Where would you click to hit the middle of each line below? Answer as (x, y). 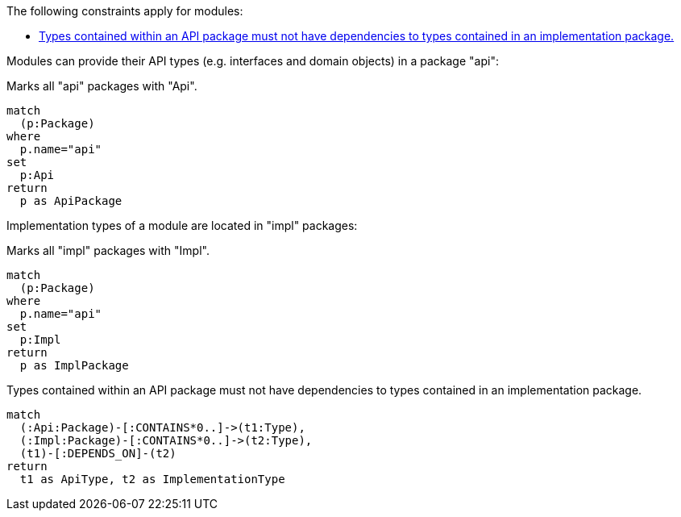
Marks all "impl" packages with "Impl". (108, 250)
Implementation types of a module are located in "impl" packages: (182, 225)
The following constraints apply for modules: (125, 11)
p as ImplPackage (74, 365)
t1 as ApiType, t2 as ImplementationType (152, 479)
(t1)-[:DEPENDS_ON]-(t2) (98, 453)
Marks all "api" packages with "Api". (102, 86)
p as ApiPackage (71, 201)
